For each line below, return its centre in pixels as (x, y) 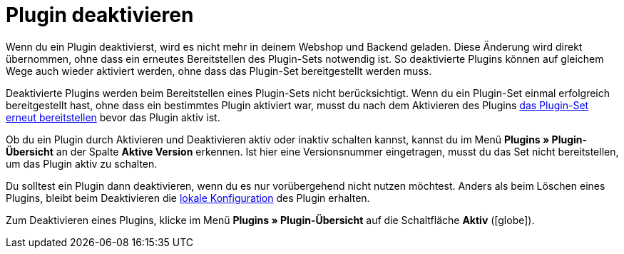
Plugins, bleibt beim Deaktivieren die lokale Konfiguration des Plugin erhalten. (188, 198)
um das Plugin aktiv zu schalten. (82, 163)
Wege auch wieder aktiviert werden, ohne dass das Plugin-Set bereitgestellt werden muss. (219, 71)
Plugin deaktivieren (100, 15)
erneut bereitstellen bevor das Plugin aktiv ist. (113, 117)
